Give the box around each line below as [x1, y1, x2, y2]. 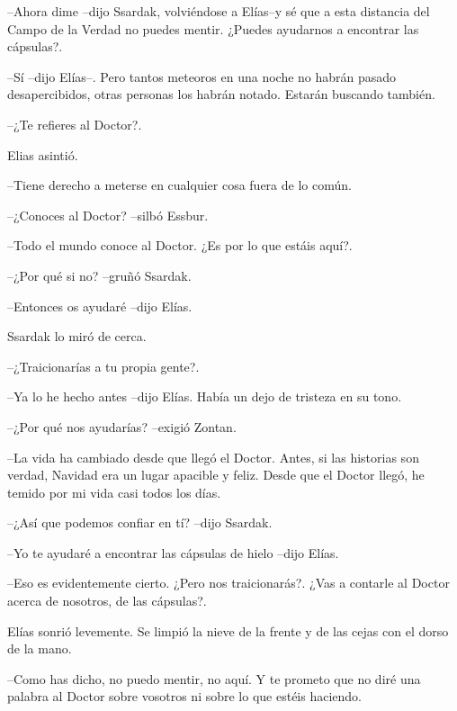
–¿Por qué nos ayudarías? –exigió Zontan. [7, 417, 237, 436]
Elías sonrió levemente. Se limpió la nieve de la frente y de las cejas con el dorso [7, 621, 449, 640]
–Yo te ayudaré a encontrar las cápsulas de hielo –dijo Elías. [7, 543, 339, 562]
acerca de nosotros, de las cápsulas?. [7, 591, 207, 610]
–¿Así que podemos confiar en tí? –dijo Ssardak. [7, 513, 273, 532]
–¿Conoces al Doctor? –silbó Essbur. [7, 205, 209, 224]
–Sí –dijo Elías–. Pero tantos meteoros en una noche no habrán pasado [7, 67, 397, 85]
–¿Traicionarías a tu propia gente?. [7, 356, 200, 375]
